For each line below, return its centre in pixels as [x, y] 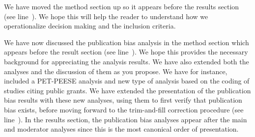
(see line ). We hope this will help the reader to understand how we [106, 16]
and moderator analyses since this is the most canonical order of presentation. [121, 129]
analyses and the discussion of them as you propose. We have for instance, [116, 71]
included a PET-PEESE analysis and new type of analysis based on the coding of [127, 81]
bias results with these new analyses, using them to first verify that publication [123, 100]
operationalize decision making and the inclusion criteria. [90, 26]
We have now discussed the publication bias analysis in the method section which [127, 42]
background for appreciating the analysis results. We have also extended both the [127, 61]
